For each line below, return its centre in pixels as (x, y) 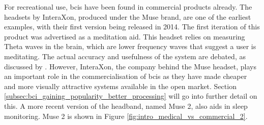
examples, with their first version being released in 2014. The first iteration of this (132, 27)
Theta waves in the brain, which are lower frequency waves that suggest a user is (130, 46)
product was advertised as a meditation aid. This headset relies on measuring (125, 36)
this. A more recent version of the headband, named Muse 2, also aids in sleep (126, 106)
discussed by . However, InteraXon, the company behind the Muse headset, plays (130, 66)
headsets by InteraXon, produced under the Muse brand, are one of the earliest (128, 16)
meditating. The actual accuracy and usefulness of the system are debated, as (125, 56)
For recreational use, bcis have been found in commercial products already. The (128, 7)
